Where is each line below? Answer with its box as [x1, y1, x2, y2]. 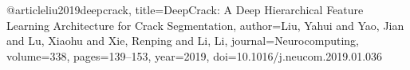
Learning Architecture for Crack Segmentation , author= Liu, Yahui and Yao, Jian [6, 17, 404, 33]
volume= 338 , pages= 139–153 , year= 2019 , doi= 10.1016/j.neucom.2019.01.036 [6, 47, 383, 64]
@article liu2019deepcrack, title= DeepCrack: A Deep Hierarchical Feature [6, 2, 364, 17]
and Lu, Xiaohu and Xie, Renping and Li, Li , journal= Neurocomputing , [6, 32, 359, 49]
